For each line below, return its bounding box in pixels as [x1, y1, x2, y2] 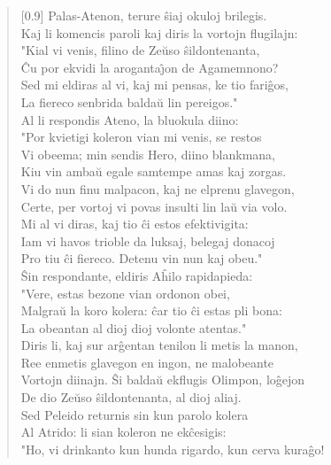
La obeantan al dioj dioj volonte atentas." [20, 318, 247, 337]
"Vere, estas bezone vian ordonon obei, [20, 283, 230, 302]
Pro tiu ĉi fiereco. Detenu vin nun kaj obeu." [20, 249, 263, 267]
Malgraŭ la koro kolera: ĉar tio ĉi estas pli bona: [20, 301, 282, 320]
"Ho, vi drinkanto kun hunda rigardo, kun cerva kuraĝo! [20, 439, 325, 458]
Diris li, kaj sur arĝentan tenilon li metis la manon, [20, 336, 298, 354]
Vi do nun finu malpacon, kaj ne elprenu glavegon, [20, 179, 295, 198]
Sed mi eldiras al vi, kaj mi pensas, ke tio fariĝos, [20, 75, 289, 94]
